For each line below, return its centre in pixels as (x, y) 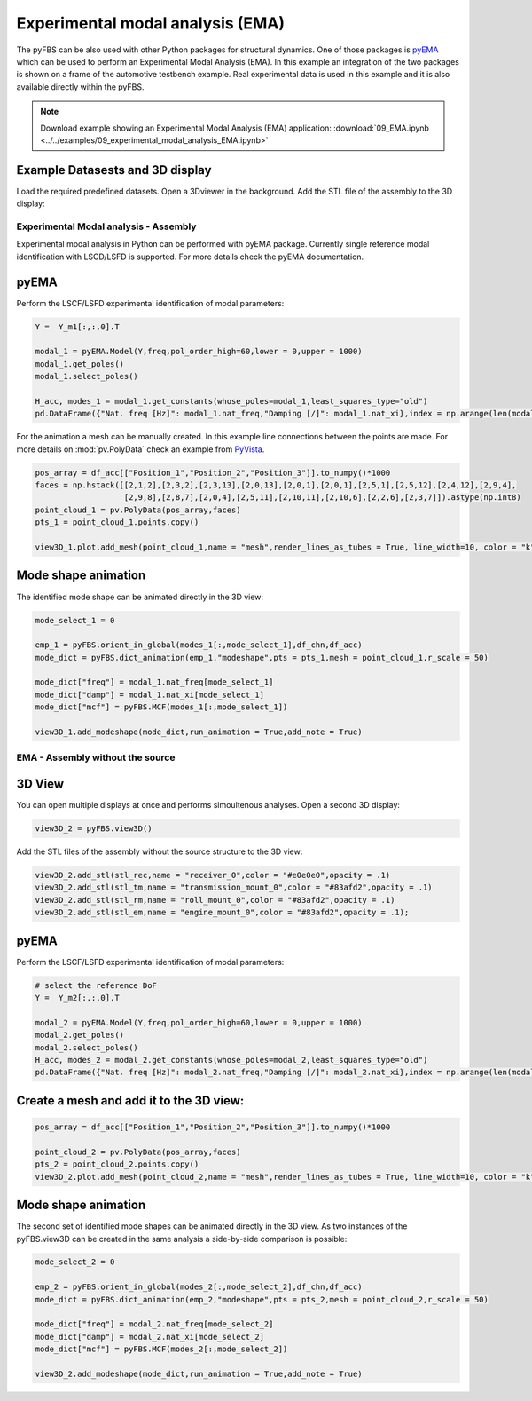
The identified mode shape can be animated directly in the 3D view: (140, 597)
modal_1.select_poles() (87, 376)
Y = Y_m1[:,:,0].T (77, 327)
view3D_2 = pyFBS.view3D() (94, 829)
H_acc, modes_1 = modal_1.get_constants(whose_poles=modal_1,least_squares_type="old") (231, 401)
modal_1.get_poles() (79, 364)
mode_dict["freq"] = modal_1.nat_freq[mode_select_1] (154, 682)
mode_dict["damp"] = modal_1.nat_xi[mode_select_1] (150, 694)
